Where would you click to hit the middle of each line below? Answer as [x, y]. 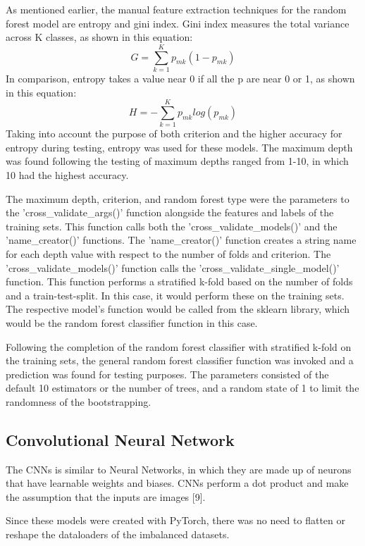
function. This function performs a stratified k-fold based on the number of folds [179, 281]
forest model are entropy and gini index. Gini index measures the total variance [178, 23]
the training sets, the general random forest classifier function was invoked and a [180, 360]
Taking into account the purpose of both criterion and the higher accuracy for [174, 134]
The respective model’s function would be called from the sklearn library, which [178, 309]
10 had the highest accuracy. [67, 175]
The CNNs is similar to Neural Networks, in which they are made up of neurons [179, 469]
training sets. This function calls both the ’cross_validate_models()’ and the [172, 226]
